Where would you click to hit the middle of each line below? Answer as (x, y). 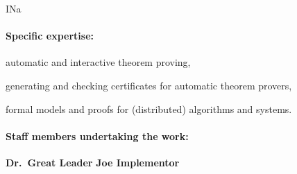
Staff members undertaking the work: (97, 136)
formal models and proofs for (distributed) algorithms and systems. (149, 108)
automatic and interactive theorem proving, (98, 62)
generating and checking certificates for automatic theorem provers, (149, 85)
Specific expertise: (50, 36)
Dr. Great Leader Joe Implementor (93, 162)
